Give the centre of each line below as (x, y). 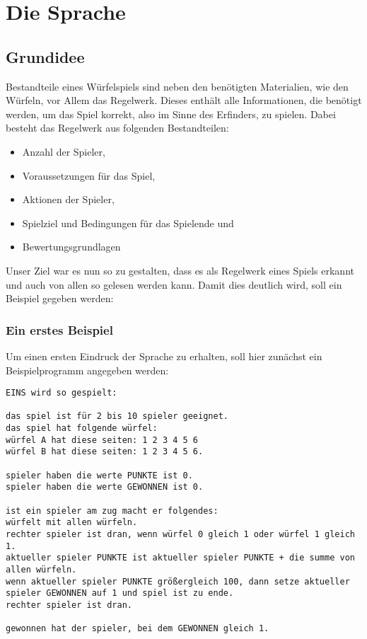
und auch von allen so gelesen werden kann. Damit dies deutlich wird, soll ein (174, 284)
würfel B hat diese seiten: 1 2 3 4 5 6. (105, 452)
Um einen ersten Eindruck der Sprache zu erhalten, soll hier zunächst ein (164, 356)
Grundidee (45, 56)
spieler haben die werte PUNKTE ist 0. (99, 475)
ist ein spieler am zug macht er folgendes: (112, 511)
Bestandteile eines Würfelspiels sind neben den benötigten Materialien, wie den (177, 86)
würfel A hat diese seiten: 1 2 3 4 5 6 (102, 440)
